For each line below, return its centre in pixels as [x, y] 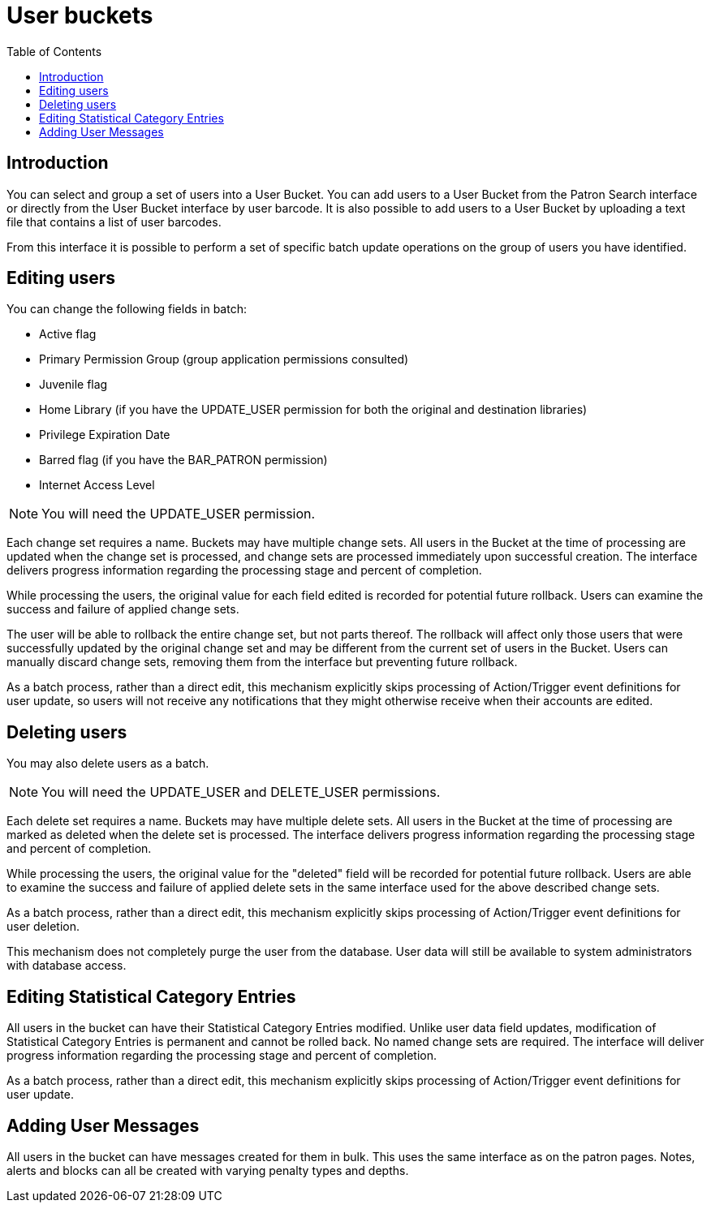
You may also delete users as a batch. [108, 764]
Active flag [68, 334]
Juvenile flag [73, 385]
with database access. [67, 966]
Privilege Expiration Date [105, 435]
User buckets [80, 15]
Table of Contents [54, 51]
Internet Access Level [97, 485]
